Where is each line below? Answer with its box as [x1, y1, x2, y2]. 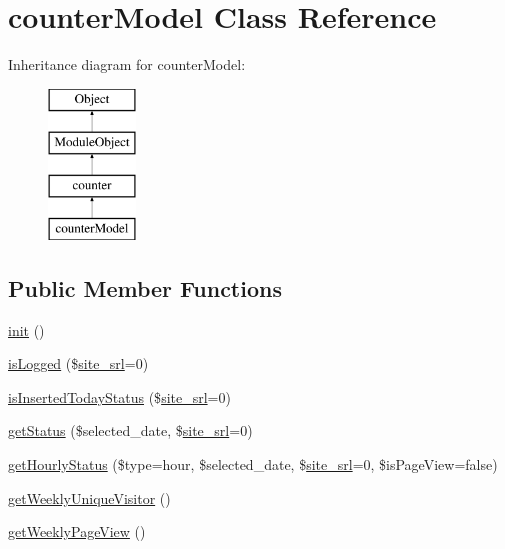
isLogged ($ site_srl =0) [8, 353, 149, 374]
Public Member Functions [8, 272, 282, 303]
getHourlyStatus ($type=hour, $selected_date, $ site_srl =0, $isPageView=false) [8, 454, 498, 475]
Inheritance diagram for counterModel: [8, 54, 246, 75]
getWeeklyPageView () [8, 521, 146, 542]
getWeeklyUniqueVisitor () [8, 487, 171, 508]
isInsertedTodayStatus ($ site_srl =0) [8, 386, 231, 407]
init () [8, 319, 45, 340]
